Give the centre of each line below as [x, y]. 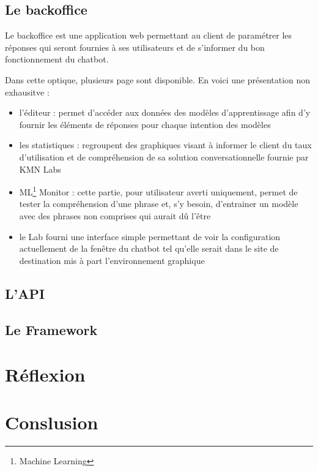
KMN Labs [40, 169]
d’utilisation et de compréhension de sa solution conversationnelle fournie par [164, 156]
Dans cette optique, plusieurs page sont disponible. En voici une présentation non [158, 79]
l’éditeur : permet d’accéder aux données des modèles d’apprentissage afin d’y [165, 112]
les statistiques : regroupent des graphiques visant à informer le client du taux [165, 145]
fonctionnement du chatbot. [57, 59]
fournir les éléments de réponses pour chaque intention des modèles [145, 124]
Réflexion [45, 375]
